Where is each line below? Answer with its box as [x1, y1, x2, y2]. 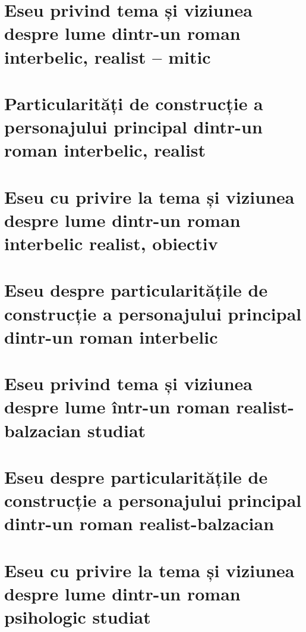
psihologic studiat [4, 605, 151, 629]
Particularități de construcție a [4, 91, 263, 115]
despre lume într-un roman [4, 394, 230, 419]
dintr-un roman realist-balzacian [4, 511, 275, 536]
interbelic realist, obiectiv [4, 231, 218, 256]
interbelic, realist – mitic [4, 44, 211, 69]
